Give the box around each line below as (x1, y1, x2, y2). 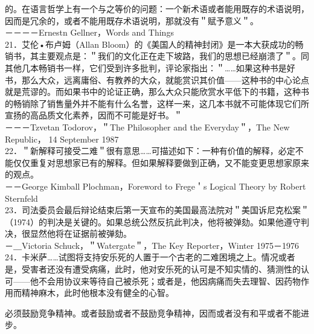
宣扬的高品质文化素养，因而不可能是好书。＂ (5, 109, 182, 121)
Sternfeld (5, 191, 38, 204)
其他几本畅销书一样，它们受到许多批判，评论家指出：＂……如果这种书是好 (5, 61, 295, 74)
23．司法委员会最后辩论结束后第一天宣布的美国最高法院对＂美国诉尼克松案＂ (5, 204, 309, 216)
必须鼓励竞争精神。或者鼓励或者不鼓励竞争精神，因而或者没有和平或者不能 (5, 306, 301, 319)
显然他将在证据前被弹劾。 (30, 227, 132, 240)
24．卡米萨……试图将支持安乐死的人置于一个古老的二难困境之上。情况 (5, 251, 278, 263)
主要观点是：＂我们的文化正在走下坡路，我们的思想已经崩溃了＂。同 (38, 50, 309, 62)
